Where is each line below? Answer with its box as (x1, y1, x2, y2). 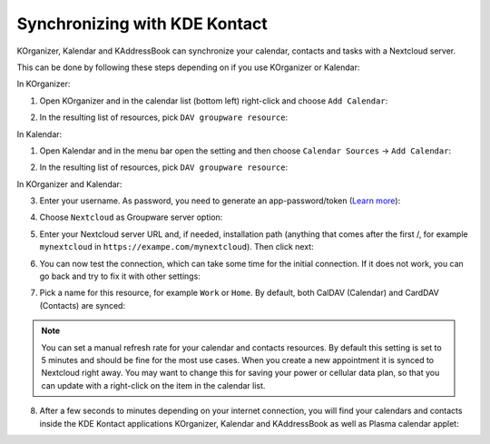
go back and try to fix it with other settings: (39, 271, 201, 281)
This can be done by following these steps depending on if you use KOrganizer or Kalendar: (16, 62, 360, 73)
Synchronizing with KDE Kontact (16, 14, 268, 34)
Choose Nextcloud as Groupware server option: (39, 212, 223, 222)
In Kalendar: (16, 128, 63, 140)
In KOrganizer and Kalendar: (16, 178, 122, 190)
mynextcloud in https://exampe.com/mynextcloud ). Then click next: (39, 242, 314, 252)
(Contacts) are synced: (39, 300, 126, 311)
